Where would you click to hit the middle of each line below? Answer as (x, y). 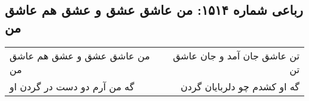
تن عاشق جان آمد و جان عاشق (236, 55)
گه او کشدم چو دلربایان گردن (240, 86)
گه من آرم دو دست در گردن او (72, 86)
